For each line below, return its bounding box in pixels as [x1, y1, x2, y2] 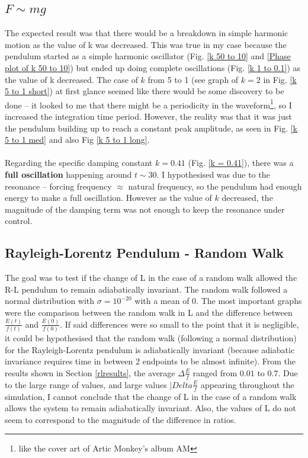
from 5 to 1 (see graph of [147, 73, 239, 85]
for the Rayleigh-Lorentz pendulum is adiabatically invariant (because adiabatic [5, 343, 295, 355]
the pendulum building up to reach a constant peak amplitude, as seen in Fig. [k [5, 121, 298, 134]
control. [5, 214, 33, 227]
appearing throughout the [200, 378, 294, 390]
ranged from [192, 366, 238, 379]
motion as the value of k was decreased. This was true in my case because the [5, 38, 287, 50]
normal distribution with [5, 294, 95, 307]
